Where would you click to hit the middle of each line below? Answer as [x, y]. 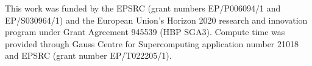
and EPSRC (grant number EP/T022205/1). [88, 55]
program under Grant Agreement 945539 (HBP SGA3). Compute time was [145, 32]
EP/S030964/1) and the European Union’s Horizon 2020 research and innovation [156, 20]
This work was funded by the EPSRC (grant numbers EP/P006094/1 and [143, 8]
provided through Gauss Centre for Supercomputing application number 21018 [152, 43]
